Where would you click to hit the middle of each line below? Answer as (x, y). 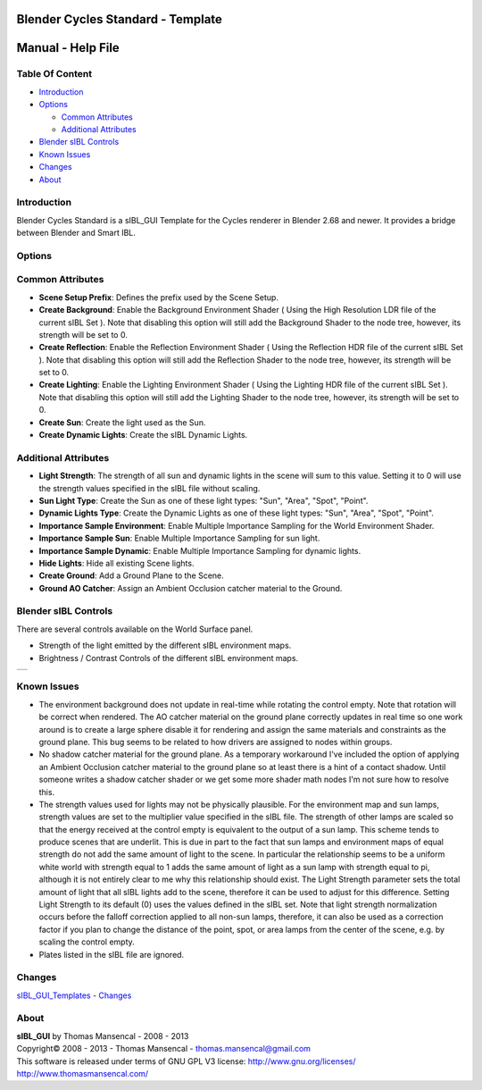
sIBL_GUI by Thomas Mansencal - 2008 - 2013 (103, 1035)
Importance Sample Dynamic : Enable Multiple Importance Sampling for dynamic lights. (200, 550)
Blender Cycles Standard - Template (120, 19)
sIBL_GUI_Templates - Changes (74, 995)
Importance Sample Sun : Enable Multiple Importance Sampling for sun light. (179, 538)
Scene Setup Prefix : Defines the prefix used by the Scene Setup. (158, 297)
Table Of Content (54, 74)
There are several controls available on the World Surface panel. (135, 629)
